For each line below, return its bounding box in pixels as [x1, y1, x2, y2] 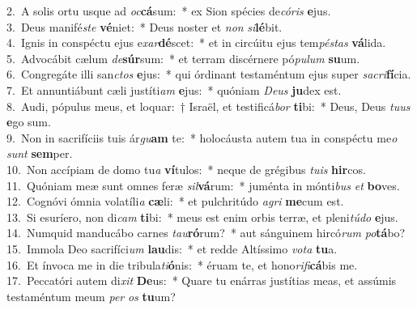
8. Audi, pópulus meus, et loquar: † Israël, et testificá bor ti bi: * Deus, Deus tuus [6, 97, 411, 114]
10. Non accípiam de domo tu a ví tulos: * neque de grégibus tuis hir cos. [6, 160, 366, 177]
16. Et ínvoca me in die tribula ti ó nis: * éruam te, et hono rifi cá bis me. [6, 256, 358, 273]
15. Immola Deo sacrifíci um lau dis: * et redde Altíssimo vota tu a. [6, 240, 338, 257]
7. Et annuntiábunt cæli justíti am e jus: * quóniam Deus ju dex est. [6, 81, 342, 98]
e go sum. [6, 113, 51, 130]
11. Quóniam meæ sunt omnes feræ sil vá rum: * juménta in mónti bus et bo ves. [6, 176, 400, 193]
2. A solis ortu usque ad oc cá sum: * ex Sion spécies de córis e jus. [6, 2, 331, 19]
